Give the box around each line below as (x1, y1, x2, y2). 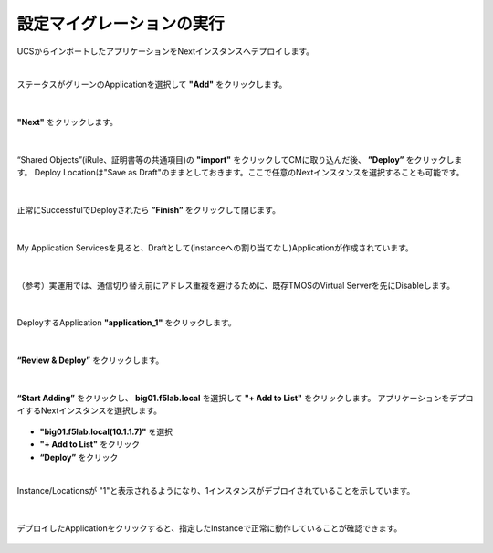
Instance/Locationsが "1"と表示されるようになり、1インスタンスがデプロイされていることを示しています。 (16, 485, 415, 496)
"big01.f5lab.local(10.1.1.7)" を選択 (39, 426, 173, 437)
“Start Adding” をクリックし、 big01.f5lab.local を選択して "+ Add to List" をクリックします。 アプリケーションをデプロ (16, 392, 474, 403)
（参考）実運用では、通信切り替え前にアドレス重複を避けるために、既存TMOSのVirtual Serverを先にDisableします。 (16, 280, 456, 291)
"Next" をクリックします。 (16, 117, 119, 128)
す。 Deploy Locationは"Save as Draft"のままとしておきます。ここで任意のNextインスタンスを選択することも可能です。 (16, 167, 465, 178)
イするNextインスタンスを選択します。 (16, 405, 162, 416)
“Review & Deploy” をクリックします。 (16, 355, 164, 366)
